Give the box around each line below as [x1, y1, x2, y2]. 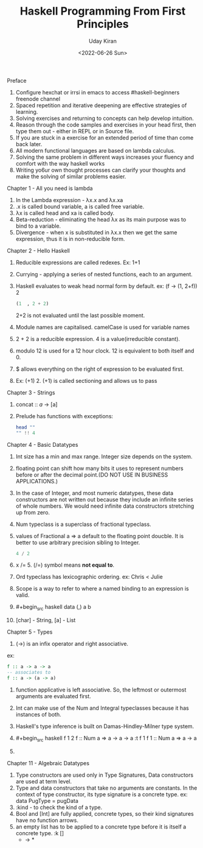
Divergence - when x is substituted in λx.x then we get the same [15, 228, 177, 236]
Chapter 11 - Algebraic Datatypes [7, 759, 90, 766]
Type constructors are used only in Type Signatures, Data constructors [15, 771, 194, 779]
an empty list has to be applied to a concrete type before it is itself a [15, 823, 187, 830]
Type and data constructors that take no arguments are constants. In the [15, 784, 198, 791]
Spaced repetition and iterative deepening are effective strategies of [15, 102, 187, 109]
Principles [76, 17, 129, 31]
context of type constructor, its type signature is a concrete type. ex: [15, 790, 188, 798]
